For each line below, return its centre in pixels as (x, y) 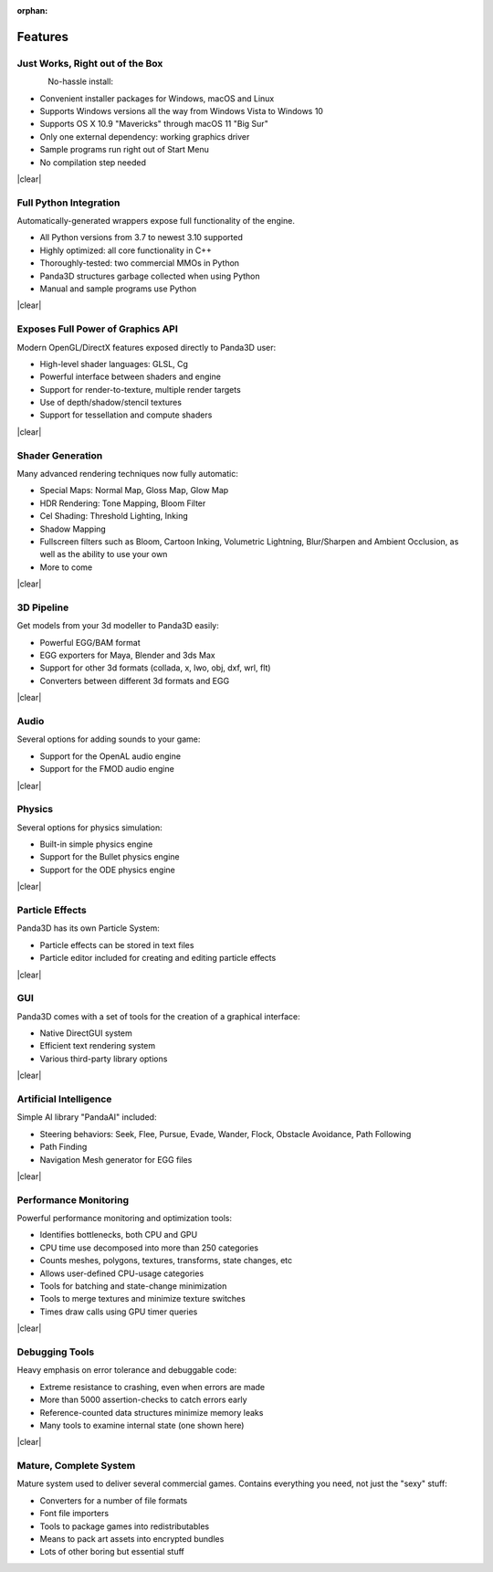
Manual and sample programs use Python (118, 289)
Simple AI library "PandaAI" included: (87, 1117)
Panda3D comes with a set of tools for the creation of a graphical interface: (158, 1016)
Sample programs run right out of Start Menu (124, 150)
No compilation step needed (93, 162)
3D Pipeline (43, 607)
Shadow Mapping (73, 529)
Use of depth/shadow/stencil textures (111, 403)
